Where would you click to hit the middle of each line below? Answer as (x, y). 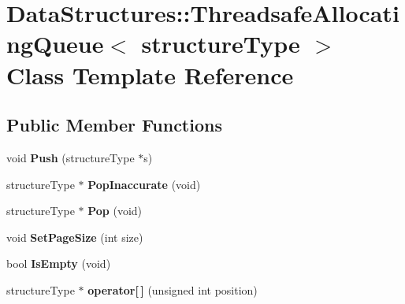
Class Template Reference (150, 74)
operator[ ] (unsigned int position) (173, 289)
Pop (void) (115, 211)
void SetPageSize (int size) (75, 237)
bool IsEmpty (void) (59, 263)
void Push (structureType (71, 157)
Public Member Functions (114, 125)
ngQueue (55, 44)
